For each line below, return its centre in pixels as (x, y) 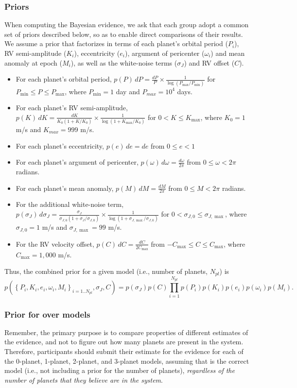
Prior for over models (47, 314)
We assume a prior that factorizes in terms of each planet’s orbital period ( (116, 43)
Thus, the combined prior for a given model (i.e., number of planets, (106, 271)
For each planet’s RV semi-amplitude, (72, 108)
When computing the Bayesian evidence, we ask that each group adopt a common (127, 25)
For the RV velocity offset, (55, 244)
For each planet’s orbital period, (64, 79)
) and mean (228, 53)
